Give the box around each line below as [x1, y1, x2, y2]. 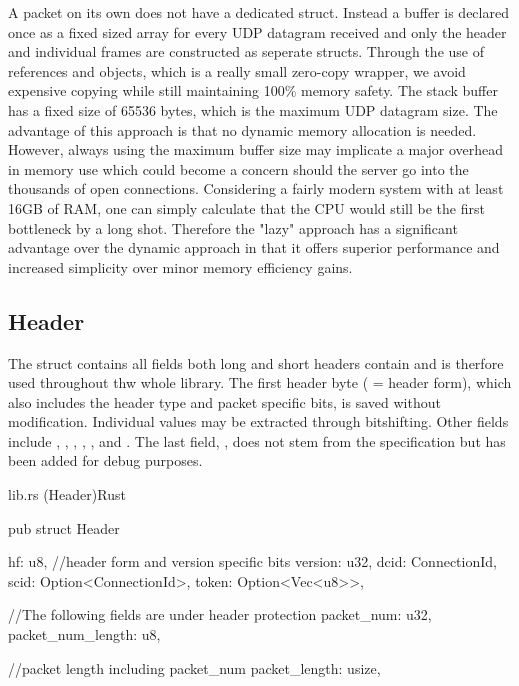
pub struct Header [8, 517, 120, 538]
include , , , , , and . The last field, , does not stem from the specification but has [8, 430, 506, 451]
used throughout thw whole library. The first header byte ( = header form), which [8, 372, 512, 393]
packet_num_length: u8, [8, 624, 161, 645]
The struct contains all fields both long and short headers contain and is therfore [8, 352, 504, 373]
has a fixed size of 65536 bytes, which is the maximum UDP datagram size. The [8, 99, 498, 120]
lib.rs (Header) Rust [8, 484, 126, 505]
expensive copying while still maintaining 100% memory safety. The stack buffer [8, 80, 498, 101]
